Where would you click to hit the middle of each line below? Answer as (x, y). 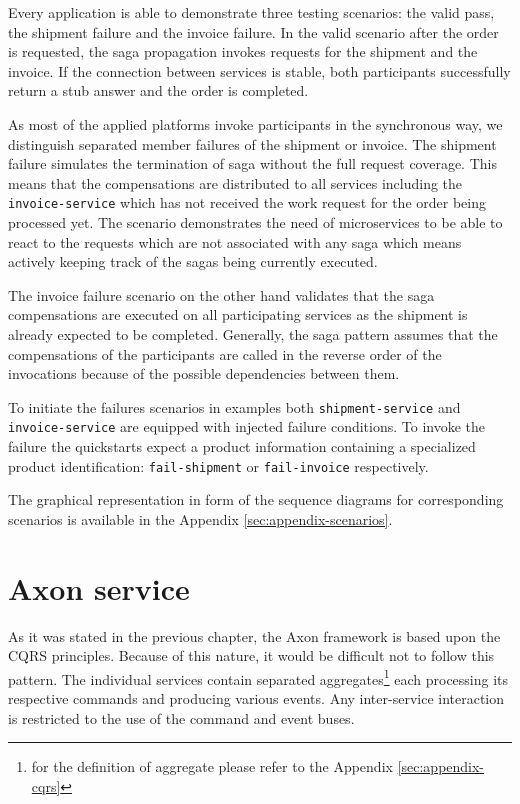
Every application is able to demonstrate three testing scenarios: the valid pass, (251, 12)
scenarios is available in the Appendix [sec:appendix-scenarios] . (200, 518)
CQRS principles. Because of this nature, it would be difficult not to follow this (251, 655)
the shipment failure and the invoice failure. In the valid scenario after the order (253, 31)
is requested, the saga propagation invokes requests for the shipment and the (243, 51)
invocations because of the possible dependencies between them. (204, 373)
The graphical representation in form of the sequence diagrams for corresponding (256, 499)
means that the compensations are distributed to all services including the (235, 182)
